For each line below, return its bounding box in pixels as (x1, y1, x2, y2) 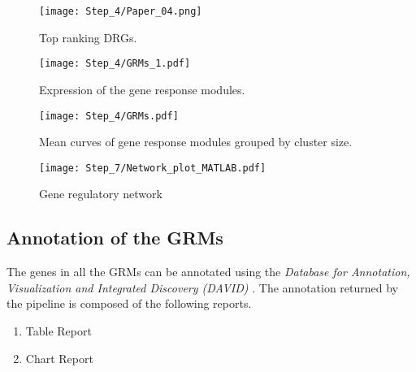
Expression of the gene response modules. (39, 80, 245, 97)
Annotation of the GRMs (6, 225, 223, 250)
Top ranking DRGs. (39, 28, 137, 45)
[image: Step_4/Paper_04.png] (39, 6, 202, 17)
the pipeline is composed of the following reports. (6, 295, 252, 312)
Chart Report (25, 349, 93, 366)
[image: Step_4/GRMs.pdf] (39, 110, 179, 122)
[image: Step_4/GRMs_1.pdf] (39, 58, 191, 70)
